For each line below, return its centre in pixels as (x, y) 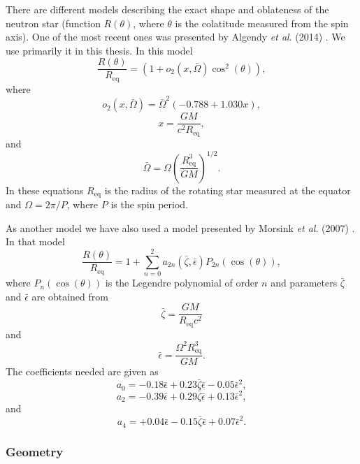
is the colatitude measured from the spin (262, 23)
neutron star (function (53, 23)
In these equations (45, 190)
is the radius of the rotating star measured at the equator (228, 190)
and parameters (304, 283)
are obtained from (70, 296)
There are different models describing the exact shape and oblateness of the (167, 9)
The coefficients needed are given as (82, 371)
